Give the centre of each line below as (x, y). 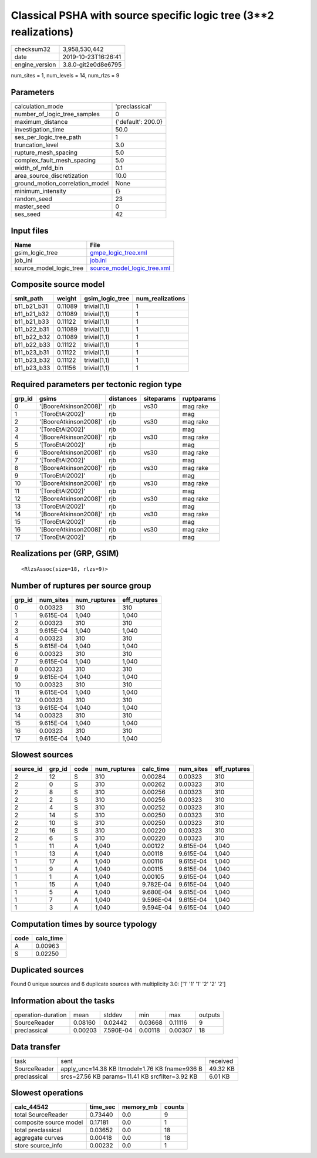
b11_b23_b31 (32, 353)
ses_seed (28, 214)
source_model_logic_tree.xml (130, 268)
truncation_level (36, 145)
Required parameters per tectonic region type (96, 384)
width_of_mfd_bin (39, 168)
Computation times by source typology (84, 924)
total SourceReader (41, 1115)
